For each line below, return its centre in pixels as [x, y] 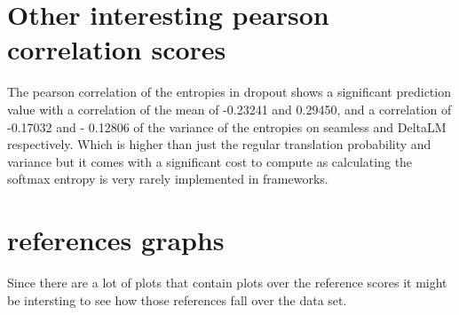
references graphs [116, 240]
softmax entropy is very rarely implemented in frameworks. [168, 179]
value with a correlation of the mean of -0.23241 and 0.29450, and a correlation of [229, 109]
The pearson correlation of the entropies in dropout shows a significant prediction [229, 92]
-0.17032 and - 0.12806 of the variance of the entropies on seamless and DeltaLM [227, 126]
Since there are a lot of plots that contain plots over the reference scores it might [227, 282]
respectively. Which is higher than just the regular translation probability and [219, 144]
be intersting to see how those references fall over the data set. [177, 299]
